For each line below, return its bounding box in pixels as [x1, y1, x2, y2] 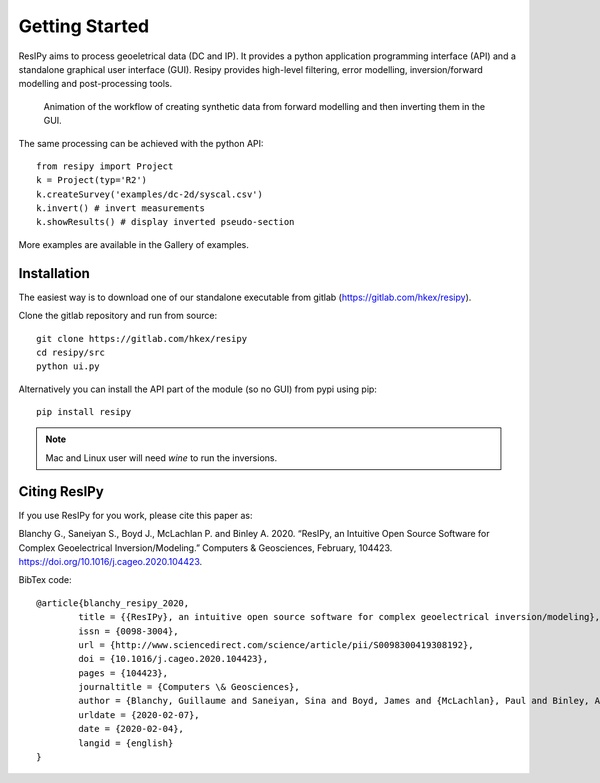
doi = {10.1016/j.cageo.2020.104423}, [78, 653, 269, 665]
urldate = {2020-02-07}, [78, 709, 200, 720]
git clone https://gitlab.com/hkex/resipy [36, 333, 248, 344]
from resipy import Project [36, 160, 174, 172]
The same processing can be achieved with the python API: [18, 137, 264, 149]
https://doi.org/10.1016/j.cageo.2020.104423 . [18, 555, 203, 567]
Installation [18, 265, 90, 282]
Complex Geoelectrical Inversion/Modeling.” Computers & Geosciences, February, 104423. [18, 541, 393, 554]
